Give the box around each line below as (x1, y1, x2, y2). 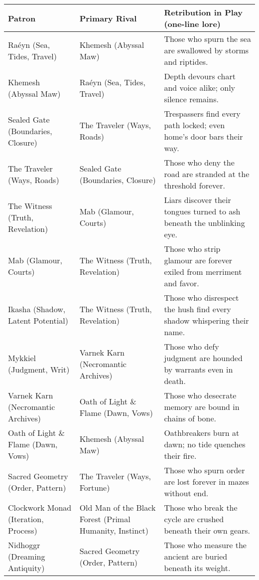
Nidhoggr (8, 539, 40, 551)
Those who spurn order (164, 464, 245, 476)
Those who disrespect (164, 292, 239, 303)
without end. (164, 487, 209, 499)
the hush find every (164, 303, 231, 315)
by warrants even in (164, 364, 233, 375)
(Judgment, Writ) (8, 364, 70, 375)
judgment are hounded (164, 352, 243, 364)
